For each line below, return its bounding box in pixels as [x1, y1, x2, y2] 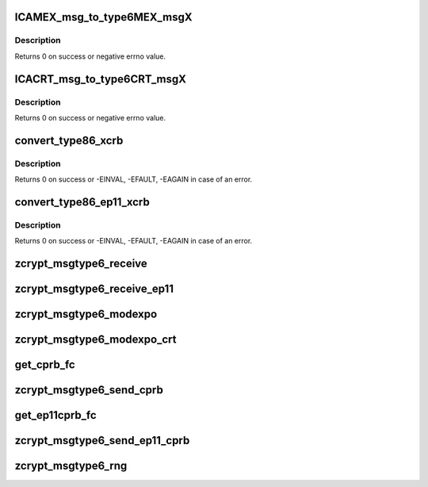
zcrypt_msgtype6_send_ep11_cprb [14, 434, 190, 447]
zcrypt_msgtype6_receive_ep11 [14, 282, 174, 296]
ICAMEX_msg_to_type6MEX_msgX [14, 10, 193, 24]
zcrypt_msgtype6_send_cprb [14, 383, 164, 397]
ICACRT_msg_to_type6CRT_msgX [14, 72, 186, 86]
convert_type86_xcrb [14, 133, 124, 147]
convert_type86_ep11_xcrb [14, 195, 150, 209]
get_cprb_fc [14, 358, 75, 372]
